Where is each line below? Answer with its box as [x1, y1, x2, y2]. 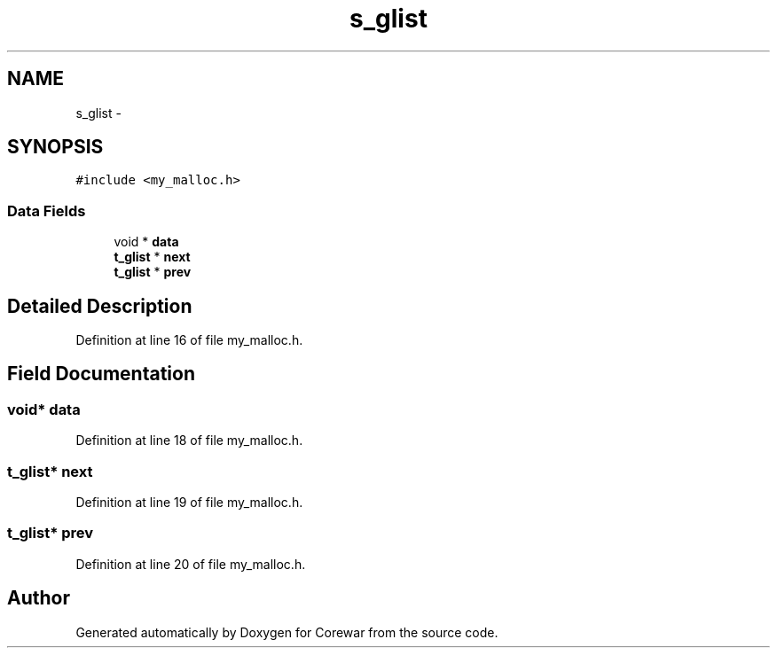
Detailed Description [7, 294, 192, 317]
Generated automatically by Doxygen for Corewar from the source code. [75, 624, 498, 640]
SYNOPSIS [7, 136, 104, 159]
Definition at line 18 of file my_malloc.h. [75, 433, 303, 448]
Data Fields [7, 201, 86, 220]
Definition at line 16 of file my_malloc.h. [75, 332, 303, 348]
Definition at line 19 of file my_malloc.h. [75, 495, 303, 510]
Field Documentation [7, 363, 195, 386]
